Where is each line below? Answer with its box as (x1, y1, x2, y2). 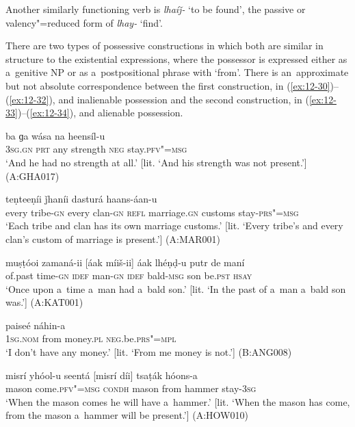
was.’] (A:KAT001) (5, 295, 83, 309)
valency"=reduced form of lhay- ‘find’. (5, 15, 163, 29)
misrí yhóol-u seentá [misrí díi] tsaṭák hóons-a (5, 367, 198, 382)
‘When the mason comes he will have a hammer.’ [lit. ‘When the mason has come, (5, 394, 350, 409)
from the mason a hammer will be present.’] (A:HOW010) (5, 408, 248, 422)
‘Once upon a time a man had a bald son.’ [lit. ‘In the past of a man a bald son (5, 281, 346, 296)
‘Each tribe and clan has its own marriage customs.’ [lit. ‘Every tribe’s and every (5, 218, 343, 233)
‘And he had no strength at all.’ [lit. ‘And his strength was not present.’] (5, 155, 307, 169)
